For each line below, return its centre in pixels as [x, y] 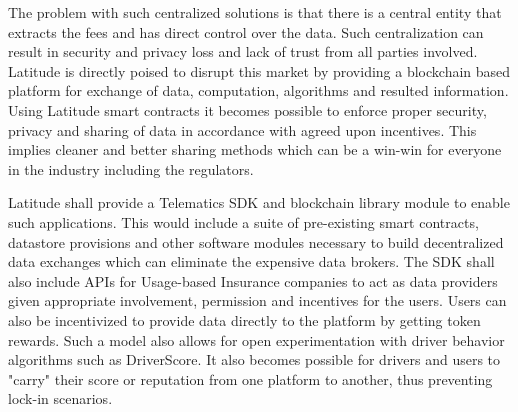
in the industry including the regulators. [131, 168]
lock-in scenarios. [60, 398]
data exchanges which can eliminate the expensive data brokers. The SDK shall [251, 261]
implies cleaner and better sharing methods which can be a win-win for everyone [255, 149]
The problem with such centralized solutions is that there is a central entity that [255, 12]
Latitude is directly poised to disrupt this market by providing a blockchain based [259, 70]
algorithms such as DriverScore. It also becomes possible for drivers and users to [254, 359]
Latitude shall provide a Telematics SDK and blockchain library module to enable [259, 202]
